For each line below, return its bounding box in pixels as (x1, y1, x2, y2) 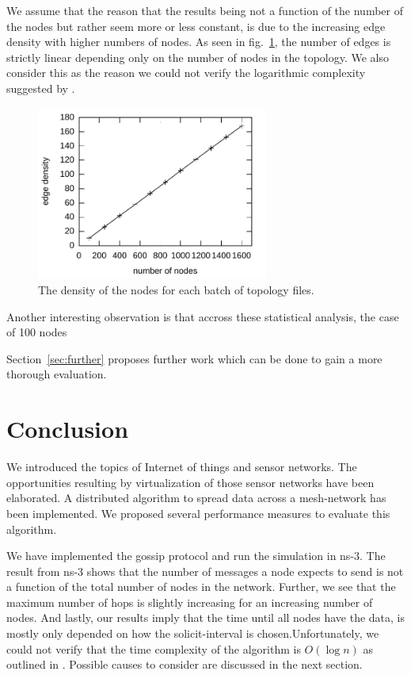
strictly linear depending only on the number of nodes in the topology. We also (6, 48, 390, 65)
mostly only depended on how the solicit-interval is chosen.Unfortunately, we (6, 625, 379, 642)
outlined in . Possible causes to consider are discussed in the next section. (6, 656, 363, 673)
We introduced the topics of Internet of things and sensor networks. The (6, 458, 357, 475)
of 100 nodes (6, 324, 67, 340)
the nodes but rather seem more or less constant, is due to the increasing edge (6, 17, 386, 34)
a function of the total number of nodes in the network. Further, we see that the (6, 578, 396, 595)
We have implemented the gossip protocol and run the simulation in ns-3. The (6, 547, 386, 564)
